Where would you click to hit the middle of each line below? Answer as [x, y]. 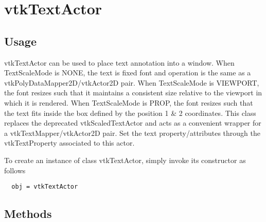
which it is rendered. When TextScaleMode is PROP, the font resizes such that [129, 102]
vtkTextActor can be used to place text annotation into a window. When [119, 62]
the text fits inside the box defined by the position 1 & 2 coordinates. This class [130, 113]
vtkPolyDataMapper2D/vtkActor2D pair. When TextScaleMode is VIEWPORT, [132, 82]
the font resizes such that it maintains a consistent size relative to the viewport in [133, 93]
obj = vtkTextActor [45, 187]
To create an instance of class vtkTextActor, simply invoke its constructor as [125, 160]
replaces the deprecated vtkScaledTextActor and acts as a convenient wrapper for [133, 123]
